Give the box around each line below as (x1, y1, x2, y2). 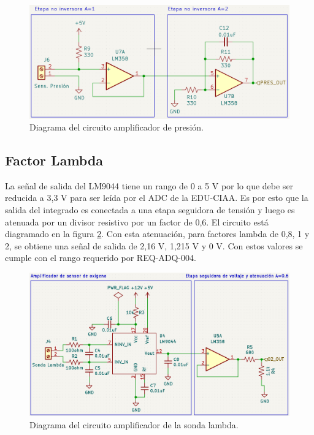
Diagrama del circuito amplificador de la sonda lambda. (29, 418, 239, 431)
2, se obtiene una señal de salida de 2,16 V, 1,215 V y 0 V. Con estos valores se (5, 239, 303, 252)
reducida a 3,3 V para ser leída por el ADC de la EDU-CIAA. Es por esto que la (5, 191, 308, 204)
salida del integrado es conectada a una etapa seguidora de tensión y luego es (5, 203, 295, 216)
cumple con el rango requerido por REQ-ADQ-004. (5, 251, 196, 264)
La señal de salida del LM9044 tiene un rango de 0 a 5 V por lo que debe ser (5, 179, 294, 192)
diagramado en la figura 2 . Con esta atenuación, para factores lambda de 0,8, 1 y (5, 227, 310, 240)
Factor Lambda (5, 151, 104, 170)
